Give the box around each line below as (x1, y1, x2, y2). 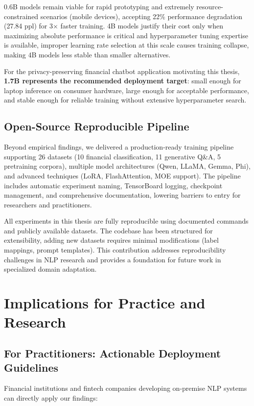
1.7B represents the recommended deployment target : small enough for (4, 76, 241, 86)
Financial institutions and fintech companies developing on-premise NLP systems (4, 383, 247, 393)
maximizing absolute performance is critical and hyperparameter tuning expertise (4, 30, 249, 40)
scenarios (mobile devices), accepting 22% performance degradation (40, 11, 242, 21)
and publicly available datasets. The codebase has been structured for (4, 225, 213, 235)
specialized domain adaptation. (4, 264, 97, 274)
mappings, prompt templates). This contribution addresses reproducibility (4, 245, 226, 255)
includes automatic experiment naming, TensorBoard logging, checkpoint (4, 180, 223, 190)
